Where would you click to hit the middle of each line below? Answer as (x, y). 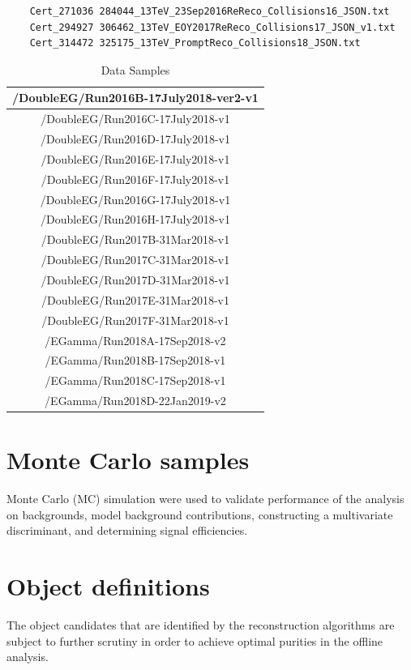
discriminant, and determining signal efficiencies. (127, 530)
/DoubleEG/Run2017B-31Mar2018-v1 (135, 239)
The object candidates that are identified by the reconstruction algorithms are (201, 625)
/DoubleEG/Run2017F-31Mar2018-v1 (135, 320)
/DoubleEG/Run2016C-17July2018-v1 (135, 119)
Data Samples (135, 69)
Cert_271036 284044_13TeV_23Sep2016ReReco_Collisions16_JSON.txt (210, 11)
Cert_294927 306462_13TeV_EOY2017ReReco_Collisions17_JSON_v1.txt (212, 27)
